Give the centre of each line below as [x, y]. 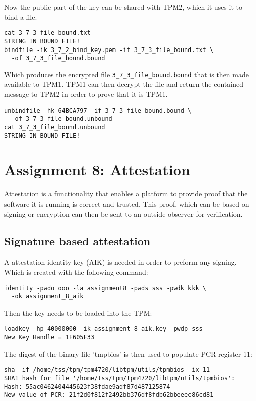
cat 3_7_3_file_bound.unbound [55, 127]
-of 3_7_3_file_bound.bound [58, 58]
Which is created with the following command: [76, 271]
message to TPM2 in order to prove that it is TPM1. [86, 94]
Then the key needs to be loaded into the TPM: [78, 312]
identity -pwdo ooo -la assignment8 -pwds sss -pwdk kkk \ [105, 288]
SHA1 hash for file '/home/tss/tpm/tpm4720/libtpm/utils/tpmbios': [120, 379]
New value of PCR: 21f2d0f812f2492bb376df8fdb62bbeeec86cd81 [109, 395]
